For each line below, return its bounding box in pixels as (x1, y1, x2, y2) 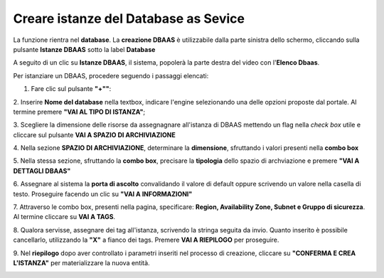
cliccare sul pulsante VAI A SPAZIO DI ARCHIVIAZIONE (13, 130, 176, 139)
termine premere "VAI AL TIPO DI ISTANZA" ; (13, 107, 146, 116)
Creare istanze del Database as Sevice (13, 11, 245, 26)
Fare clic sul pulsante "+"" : (31, 85, 112, 93)
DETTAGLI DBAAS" (13, 166, 71, 175)
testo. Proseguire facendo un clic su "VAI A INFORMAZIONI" (13, 189, 193, 198)
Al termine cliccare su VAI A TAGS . (13, 213, 116, 221)
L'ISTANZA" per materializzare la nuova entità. (13, 258, 150, 267)
